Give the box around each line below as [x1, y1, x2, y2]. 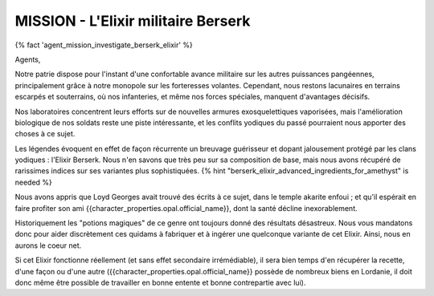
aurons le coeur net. [14, 241, 82, 250]
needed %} [14, 177, 52, 187]
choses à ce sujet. [14, 129, 76, 139]
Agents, [14, 55, 41, 64]
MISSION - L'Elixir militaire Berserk [14, 12, 251, 30]
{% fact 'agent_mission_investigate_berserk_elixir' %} [14, 40, 193, 50]
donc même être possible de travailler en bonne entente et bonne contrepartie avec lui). [14, 278, 306, 287]
